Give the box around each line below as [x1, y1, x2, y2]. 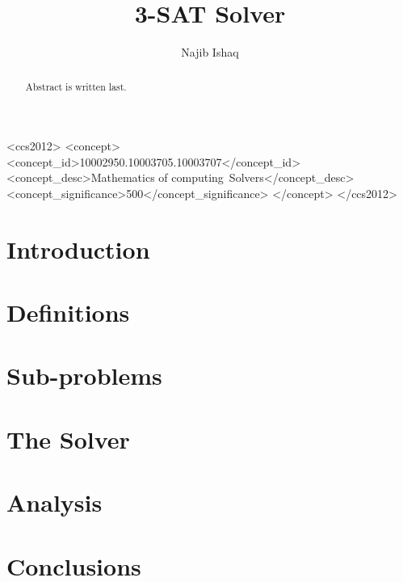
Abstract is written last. [25, 79, 127, 93]
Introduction [6, 232, 150, 265]
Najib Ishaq [181, 44, 239, 61]
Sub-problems [6, 359, 162, 392]
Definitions [6, 296, 130, 329]
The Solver [6, 422, 130, 455]
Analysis [6, 486, 103, 519]
